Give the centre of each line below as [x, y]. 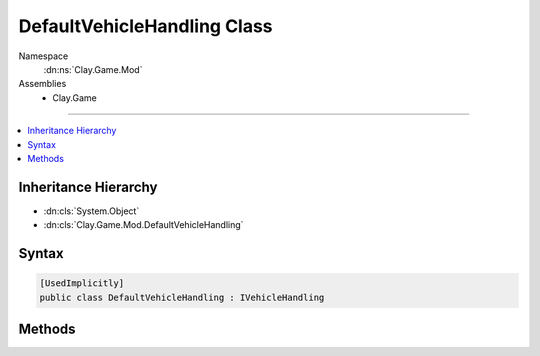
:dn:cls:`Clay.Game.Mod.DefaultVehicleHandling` [143, 225]
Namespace [43, 56]
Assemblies [42, 84]
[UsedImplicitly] [82, 283]
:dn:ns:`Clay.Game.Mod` [93, 69]
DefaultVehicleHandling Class [146, 26]
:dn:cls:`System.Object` [91, 211]
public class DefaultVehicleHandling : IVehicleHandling [182, 297]
